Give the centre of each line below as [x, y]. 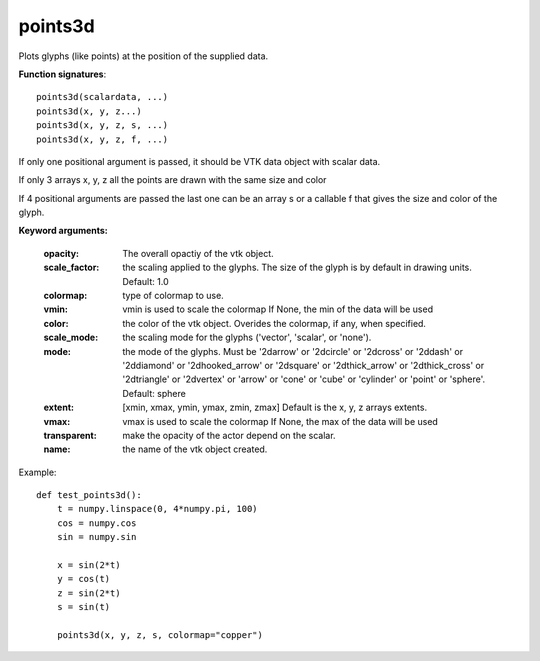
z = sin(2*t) [88, 593]
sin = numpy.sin [96, 537]
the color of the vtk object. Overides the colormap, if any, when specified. [274, 323]
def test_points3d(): [89, 495]
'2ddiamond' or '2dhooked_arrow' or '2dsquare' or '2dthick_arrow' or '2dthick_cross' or [303, 365]
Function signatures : [62, 74]
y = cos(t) [83, 579]
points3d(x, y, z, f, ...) [102, 139]
